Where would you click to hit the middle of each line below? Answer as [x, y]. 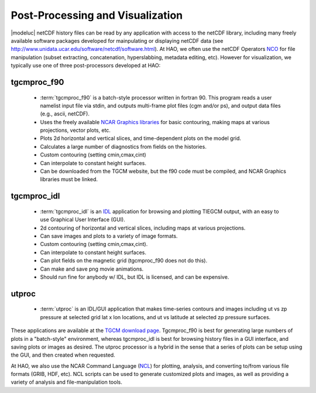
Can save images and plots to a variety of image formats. [109, 236]
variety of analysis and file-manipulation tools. [66, 382]
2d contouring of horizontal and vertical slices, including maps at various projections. [143, 228]
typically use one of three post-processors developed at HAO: [86, 66]
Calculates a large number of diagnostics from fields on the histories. [123, 146]
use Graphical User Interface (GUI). [83, 220]
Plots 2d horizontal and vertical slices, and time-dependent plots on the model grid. [141, 138]
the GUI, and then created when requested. [63, 355]
